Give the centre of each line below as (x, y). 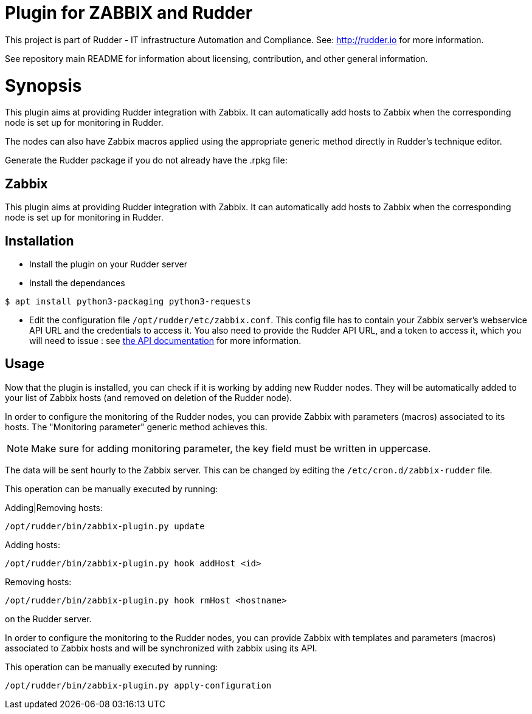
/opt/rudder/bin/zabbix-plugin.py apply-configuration (138, 685)
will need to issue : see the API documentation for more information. (165, 340)
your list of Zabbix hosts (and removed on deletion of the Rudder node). (149, 397)
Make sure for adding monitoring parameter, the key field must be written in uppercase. (231, 448)
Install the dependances (77, 283)
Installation (40, 241)
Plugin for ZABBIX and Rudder (129, 13)
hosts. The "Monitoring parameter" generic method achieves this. (136, 427)
